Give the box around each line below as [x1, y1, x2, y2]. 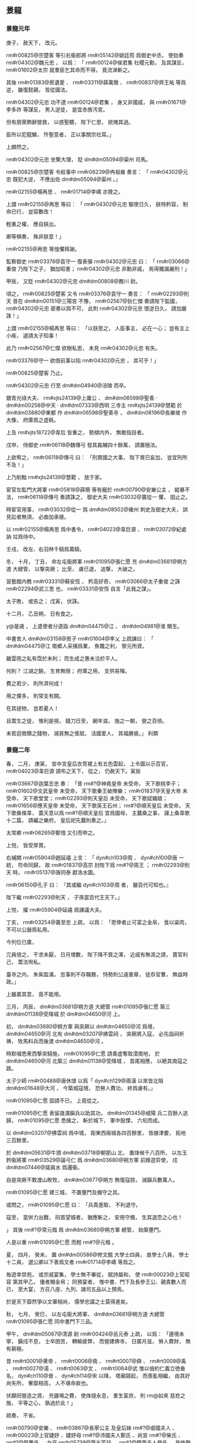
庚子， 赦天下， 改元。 [6, 39, 60, 46]
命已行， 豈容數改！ [6, 208, 54, 215]
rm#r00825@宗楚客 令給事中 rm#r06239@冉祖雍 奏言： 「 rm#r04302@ [6, 168, 184, 175]
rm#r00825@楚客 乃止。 [6, 369, 66, 376]
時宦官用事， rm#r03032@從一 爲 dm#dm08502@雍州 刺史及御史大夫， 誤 [6, 505, 188, 513]
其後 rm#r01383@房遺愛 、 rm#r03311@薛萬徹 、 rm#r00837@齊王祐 [6, 79, 175, 86]
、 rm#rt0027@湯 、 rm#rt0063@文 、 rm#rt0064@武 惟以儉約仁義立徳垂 [6, 1364, 186, 1372]
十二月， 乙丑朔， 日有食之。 [6, 610, 76, 617]
